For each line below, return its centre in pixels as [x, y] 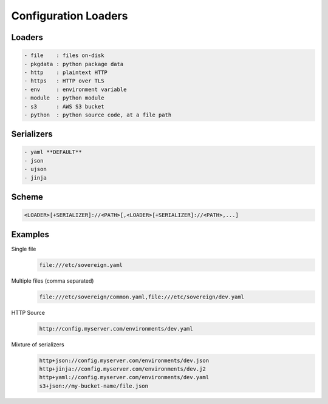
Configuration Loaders [70, 16]
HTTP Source [28, 312]
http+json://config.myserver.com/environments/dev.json [124, 360]
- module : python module [64, 98]
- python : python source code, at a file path [98, 115]
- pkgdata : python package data [74, 64]
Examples [30, 234]
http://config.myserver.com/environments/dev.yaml [116, 328]
